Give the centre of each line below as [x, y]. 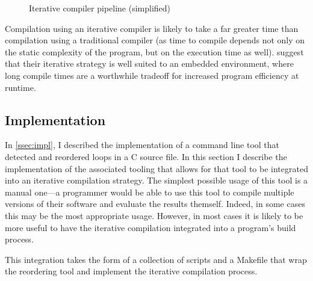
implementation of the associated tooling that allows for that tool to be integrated [156, 168]
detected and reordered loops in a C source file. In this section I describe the [146, 156]
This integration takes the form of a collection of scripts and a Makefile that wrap [156, 259]
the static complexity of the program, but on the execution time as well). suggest [154, 51]
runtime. [20, 87]
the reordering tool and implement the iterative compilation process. [131, 271]
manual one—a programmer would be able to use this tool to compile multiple [150, 192]
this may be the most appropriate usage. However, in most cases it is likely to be [154, 215]
